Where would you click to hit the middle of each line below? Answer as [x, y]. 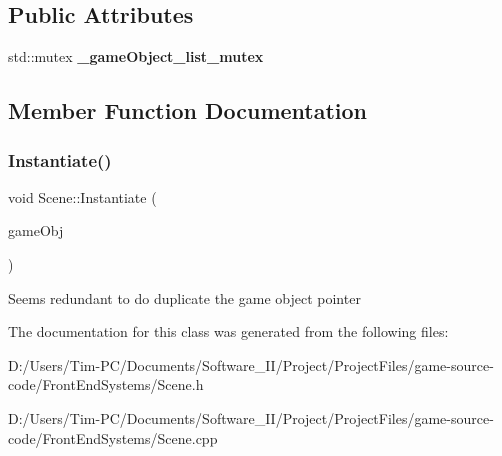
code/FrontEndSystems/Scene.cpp [113, 437]
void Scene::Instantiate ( [82, 196]
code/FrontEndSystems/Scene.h [106, 384]
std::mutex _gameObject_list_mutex [136, 56]
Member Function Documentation [188, 110]
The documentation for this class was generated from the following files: [228, 331]
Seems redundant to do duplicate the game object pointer [184, 297]
